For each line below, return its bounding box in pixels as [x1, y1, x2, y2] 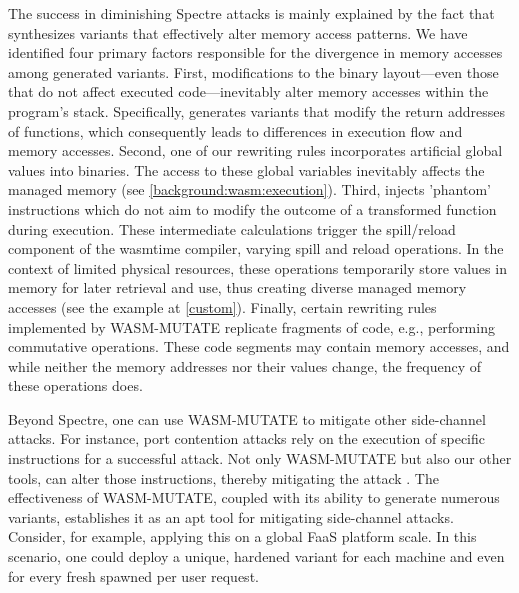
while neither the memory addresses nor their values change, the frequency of [8, 355, 482, 376]
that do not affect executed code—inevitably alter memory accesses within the [8, 81, 489, 102]
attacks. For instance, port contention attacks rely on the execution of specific [8, 428, 486, 449]
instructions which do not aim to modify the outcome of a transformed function [8, 198, 497, 219]
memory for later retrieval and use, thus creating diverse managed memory [8, 277, 467, 298]
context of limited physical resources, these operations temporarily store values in [8, 257, 507, 278]
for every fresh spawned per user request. [8, 565, 259, 586]
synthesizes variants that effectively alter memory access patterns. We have [8, 22, 468, 43]
